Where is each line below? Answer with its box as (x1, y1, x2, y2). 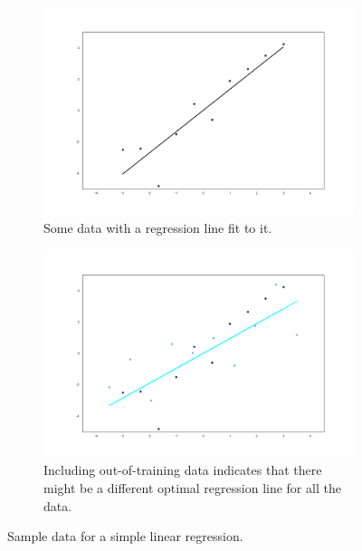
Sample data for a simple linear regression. (7, 527, 243, 546)
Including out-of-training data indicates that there (43, 460, 322, 479)
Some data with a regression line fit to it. (43, 217, 272, 237)
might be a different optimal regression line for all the (43, 478, 341, 498)
